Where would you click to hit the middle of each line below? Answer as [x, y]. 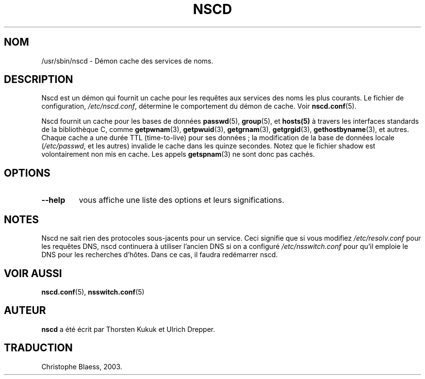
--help [53, 200]
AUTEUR [25, 311]
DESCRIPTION [39, 80]
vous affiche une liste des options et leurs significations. [181, 200]
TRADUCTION [38, 348]
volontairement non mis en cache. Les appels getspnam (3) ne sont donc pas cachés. [178, 154]
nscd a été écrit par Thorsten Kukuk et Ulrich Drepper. [128, 329]
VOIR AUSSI [33, 273]
